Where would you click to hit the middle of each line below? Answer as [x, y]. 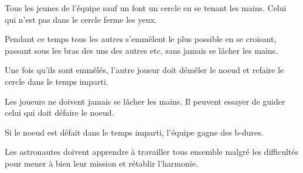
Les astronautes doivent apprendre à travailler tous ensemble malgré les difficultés [152, 152]
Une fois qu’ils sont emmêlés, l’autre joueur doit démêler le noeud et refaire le [144, 70]
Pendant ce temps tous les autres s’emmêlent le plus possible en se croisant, [141, 39]
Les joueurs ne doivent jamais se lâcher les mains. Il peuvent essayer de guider [145, 101]
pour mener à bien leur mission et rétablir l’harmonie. [101, 163]
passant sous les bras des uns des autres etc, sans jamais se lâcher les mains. [141, 50]
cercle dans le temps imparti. [57, 81]
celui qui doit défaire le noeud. [59, 113]
